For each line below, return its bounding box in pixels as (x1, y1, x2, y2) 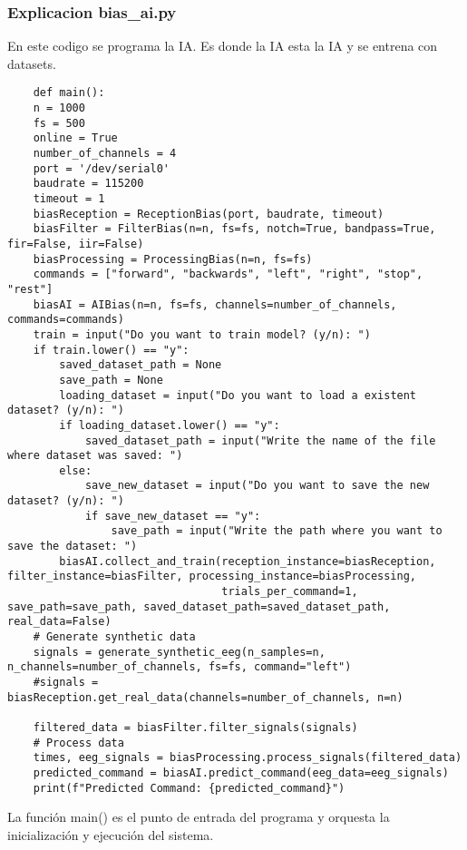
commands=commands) (7, 313, 124, 327)
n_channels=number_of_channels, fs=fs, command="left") (7, 660, 352, 674)
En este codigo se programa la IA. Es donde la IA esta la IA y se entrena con (7, 36, 438, 55)
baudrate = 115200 (33, 177, 144, 191)
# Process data (33, 736, 124, 749)
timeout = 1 (33, 192, 105, 205)
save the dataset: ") (7, 540, 138, 553)
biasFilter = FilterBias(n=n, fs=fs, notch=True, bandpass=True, (33, 222, 436, 236)
